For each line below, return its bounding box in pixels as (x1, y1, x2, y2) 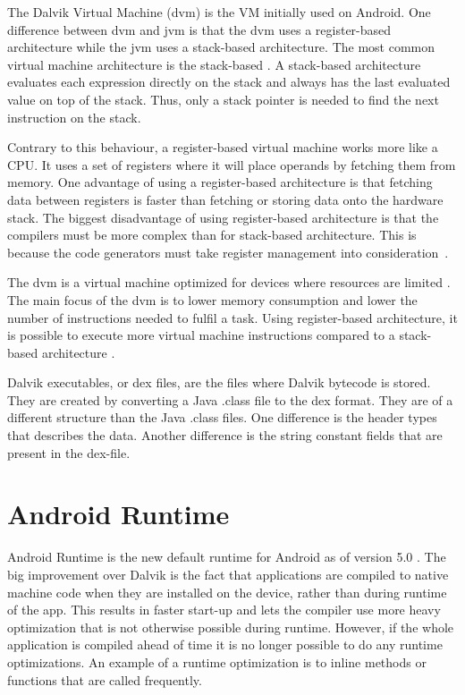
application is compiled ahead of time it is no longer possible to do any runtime (7, 635, 443, 654)
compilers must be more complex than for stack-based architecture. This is (7, 225, 417, 244)
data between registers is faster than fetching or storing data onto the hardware (7, 190, 444, 208)
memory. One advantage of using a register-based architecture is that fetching (7, 173, 433, 191)
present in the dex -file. (7, 443, 131, 462)
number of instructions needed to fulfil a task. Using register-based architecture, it (7, 308, 458, 326)
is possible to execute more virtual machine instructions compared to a (7, 326, 395, 344)
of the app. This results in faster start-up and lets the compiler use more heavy (7, 600, 441, 619)
